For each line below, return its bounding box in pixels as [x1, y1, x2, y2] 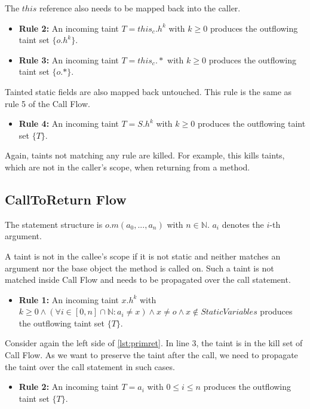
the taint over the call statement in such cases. [5, 360, 175, 373]
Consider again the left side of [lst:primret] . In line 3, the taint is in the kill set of [5, 337, 303, 349]
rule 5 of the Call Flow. [5, 97, 90, 109]
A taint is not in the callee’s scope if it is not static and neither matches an [5, 249, 281, 262]
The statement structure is [5, 218, 103, 230]
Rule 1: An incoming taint [19, 293, 119, 306]
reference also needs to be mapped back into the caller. [39, 2, 241, 14]
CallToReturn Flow [5, 190, 127, 208]
